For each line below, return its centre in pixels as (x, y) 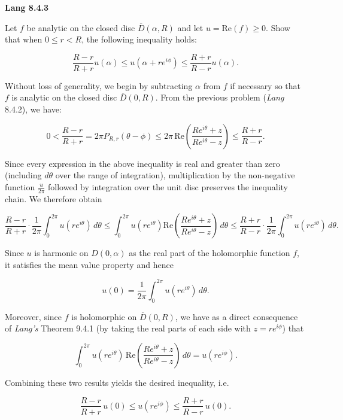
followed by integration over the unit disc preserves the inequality (168, 186)
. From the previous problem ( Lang (220, 97)
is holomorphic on (104, 316)
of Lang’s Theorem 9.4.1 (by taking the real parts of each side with (128, 328)
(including (23, 175)
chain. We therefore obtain (54, 198)
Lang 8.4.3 (27, 7)
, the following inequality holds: (139, 39)
